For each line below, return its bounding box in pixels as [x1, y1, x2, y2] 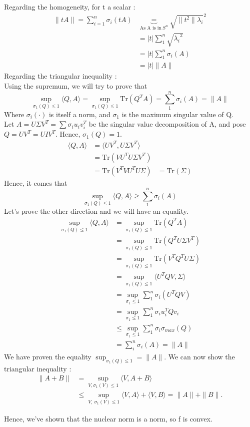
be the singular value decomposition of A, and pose [88, 119, 246, 129]
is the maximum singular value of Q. [121, 109, 234, 119]
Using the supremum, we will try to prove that [4, 80, 147, 91]
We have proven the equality [4, 351, 91, 361]
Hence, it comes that [4, 177, 67, 188]
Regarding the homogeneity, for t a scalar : [4, 2, 135, 12]
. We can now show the [164, 351, 235, 361]
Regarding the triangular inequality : [4, 71, 117, 81]
